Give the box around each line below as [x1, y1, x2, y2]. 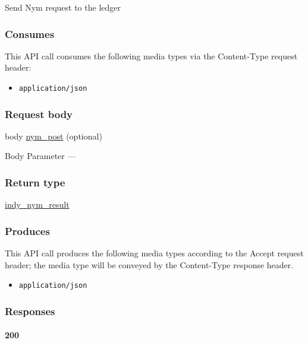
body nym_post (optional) [5, 129, 102, 142]
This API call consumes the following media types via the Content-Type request [5, 49, 298, 62]
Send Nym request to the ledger [5, 1, 121, 13]
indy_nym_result [5, 198, 70, 211]
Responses [5, 303, 55, 318]
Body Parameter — [5, 150, 76, 162]
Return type [5, 174, 65, 189]
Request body [5, 106, 73, 121]
